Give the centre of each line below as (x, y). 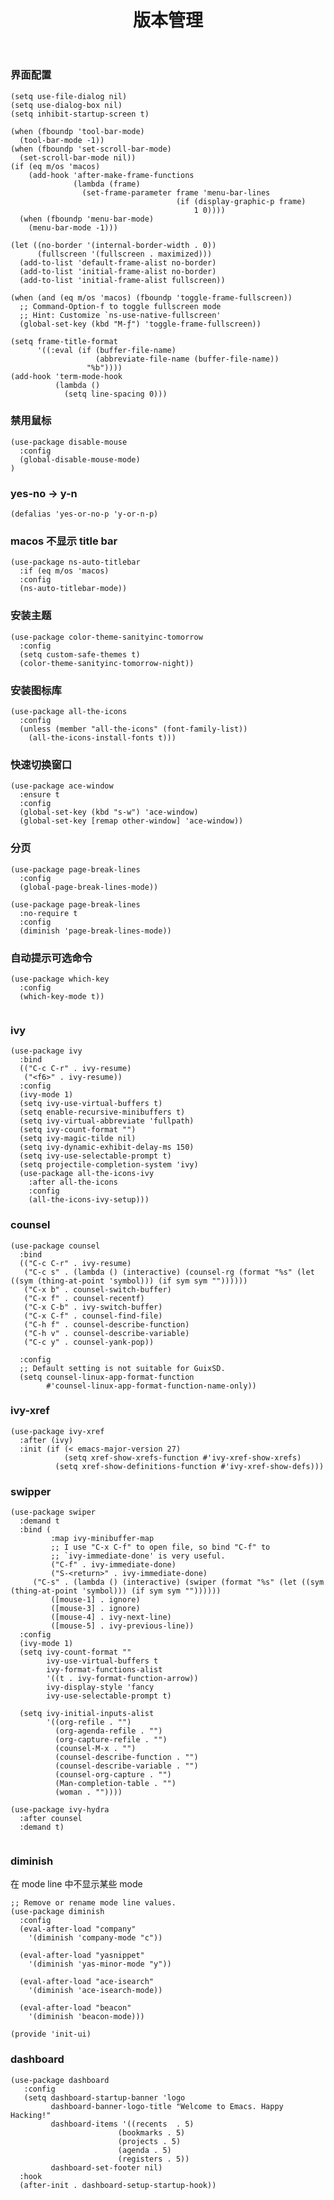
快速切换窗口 (41, 764)
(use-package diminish (57, 1912)
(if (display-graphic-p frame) (241, 201)
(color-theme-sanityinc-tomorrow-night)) (107, 663)
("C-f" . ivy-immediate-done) (113, 1565)
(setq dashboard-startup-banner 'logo (104, 2097)
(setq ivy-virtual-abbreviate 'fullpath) (107, 1121)
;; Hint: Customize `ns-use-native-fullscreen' (120, 315)
